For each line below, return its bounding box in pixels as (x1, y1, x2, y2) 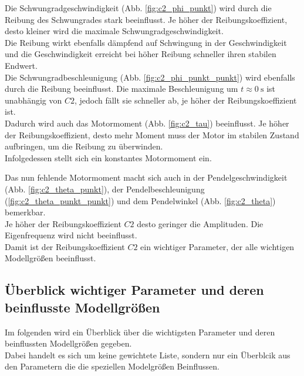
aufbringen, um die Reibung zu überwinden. (5, 140, 163, 152)
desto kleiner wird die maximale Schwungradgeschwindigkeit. (5, 25, 224, 37)
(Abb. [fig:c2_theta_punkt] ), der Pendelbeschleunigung (5, 182, 205, 195)
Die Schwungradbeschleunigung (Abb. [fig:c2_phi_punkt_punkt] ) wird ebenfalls (5, 71, 295, 83)
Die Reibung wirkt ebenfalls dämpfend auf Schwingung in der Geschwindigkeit (5, 36, 287, 48)
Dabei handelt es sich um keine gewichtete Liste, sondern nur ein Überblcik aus (5, 348, 291, 361)
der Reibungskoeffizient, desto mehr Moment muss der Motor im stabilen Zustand (5, 128, 299, 141)
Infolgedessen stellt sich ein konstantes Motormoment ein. (5, 151, 212, 164)
